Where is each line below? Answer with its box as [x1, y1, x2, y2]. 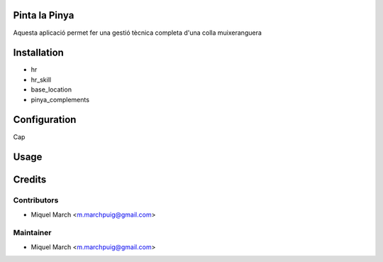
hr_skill [30, 75, 52, 84]
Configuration [13, 114, 77, 126]
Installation [13, 47, 64, 59]
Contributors [13, 195, 59, 205]
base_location [30, 85, 72, 94]
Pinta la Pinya [13, 9, 74, 21]
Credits [13, 174, 47, 186]
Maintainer [13, 228, 52, 238]
